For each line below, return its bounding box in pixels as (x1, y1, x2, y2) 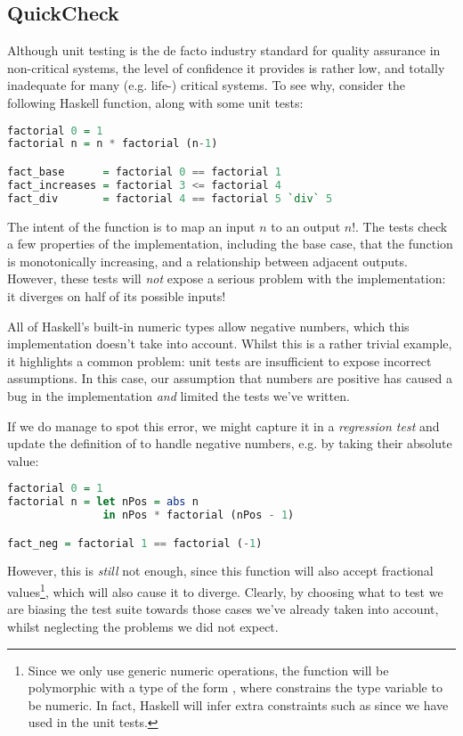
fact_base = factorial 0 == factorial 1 (7, 165, 281, 178)
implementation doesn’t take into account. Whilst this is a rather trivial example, (7, 334, 452, 353)
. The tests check (355, 217, 448, 235)
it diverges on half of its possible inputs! (7, 286, 226, 305)
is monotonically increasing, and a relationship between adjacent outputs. (7, 251, 408, 270)
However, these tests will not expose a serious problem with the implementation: (7, 269, 446, 288)
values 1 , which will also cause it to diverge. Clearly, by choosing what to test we (7, 580, 443, 601)
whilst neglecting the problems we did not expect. (7, 617, 279, 635)
